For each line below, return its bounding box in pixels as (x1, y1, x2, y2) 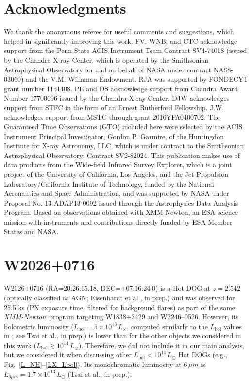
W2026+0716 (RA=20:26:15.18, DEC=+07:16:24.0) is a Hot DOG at (4, 283, 211, 293)
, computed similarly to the (127, 321, 208, 331)
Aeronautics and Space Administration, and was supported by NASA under (4, 188, 229, 198)
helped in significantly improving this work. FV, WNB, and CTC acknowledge (4, 35, 237, 46)
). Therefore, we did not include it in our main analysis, (78, 340, 245, 350)
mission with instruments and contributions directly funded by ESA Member (4, 217, 233, 226)
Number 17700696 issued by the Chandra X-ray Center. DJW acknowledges (4, 93, 230, 103)
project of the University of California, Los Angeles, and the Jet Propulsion (4, 169, 228, 179)
